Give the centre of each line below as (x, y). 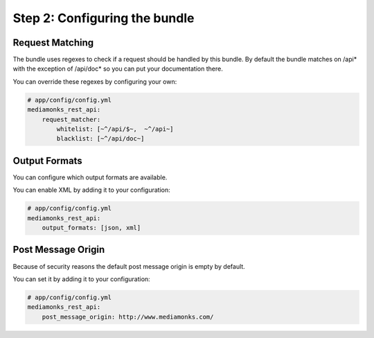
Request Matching (53, 43)
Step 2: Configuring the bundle (104, 18)
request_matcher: (71, 119)
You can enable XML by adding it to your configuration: (92, 190)
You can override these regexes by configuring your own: (95, 81)
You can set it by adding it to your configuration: (81, 279)
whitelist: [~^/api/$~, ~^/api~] (115, 129)
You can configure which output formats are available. (90, 177)
